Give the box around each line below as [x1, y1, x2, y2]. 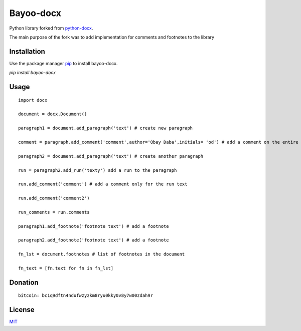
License [9, 305, 35, 314]
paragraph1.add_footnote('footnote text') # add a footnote [18, 223, 169, 229]
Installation [9, 47, 45, 56]
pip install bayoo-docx [9, 70, 56, 76]
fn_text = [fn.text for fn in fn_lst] [18, 265, 114, 271]
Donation [9, 278, 39, 286]
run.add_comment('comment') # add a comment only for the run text [18, 181, 188, 187]
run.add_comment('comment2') [18, 195, 90, 201]
